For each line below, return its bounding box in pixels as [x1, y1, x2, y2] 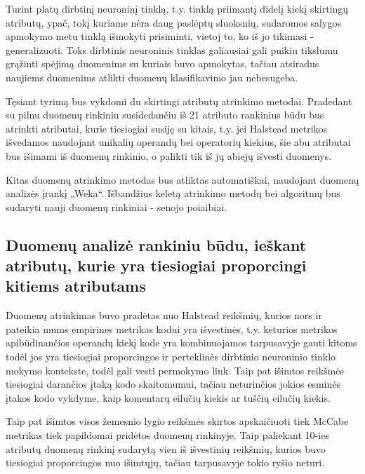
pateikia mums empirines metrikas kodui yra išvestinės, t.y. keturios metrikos [6, 321, 338, 336]
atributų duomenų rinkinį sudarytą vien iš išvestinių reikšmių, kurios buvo [6, 441, 326, 456]
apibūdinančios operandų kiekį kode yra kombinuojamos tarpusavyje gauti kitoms [6, 335, 357, 350]
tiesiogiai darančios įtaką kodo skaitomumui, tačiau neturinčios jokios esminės [6, 377, 341, 391]
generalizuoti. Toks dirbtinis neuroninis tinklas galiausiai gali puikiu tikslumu [6, 42, 338, 57]
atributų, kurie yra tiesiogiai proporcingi [6, 255, 307, 276]
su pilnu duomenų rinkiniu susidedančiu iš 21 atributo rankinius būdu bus [6, 107, 324, 122]
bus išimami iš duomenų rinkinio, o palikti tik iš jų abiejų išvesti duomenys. [6, 148, 332, 163]
